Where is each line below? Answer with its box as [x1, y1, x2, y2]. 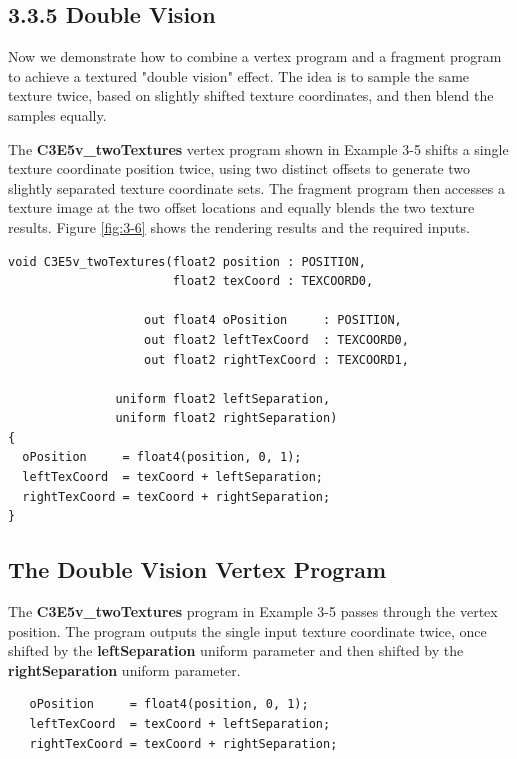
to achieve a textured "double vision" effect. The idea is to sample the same [8, 65, 470, 86]
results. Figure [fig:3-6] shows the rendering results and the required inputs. [8, 216, 470, 237]
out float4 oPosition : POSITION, [144, 313, 402, 328]
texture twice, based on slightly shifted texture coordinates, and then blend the [8, 85, 494, 106]
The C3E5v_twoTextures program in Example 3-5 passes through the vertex [8, 601, 498, 622]
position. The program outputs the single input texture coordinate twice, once [8, 620, 487, 641]
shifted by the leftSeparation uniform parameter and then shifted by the [8, 640, 464, 661]
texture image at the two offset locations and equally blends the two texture [8, 197, 475, 218]
